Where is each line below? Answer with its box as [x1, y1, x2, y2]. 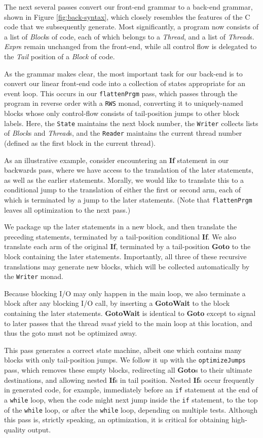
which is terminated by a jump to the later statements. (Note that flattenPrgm [4, 194, 252, 205]
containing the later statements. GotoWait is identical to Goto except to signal [4, 308, 256, 318]
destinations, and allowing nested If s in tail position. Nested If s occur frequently [4, 374, 255, 385]
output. [28, 424, 51, 434]
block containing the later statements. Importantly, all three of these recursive [4, 251, 247, 261]
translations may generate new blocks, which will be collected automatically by [4, 261, 250, 271]
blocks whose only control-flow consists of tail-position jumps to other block [4, 108, 240, 118]
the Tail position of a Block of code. [4, 51, 115, 61]
